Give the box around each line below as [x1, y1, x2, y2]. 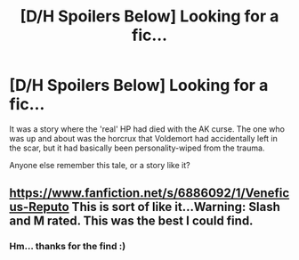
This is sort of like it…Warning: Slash [71, 199, 280, 215]
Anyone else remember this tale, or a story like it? [9, 159, 190, 170]
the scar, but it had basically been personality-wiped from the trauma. [9, 142, 265, 153]
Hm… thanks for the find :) [9, 240, 126, 253]
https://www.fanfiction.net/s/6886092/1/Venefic [9, 185, 290, 201]
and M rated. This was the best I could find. [9, 214, 254, 229]
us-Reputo [9, 199, 69, 215]
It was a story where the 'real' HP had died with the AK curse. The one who [9, 123, 285, 134]
